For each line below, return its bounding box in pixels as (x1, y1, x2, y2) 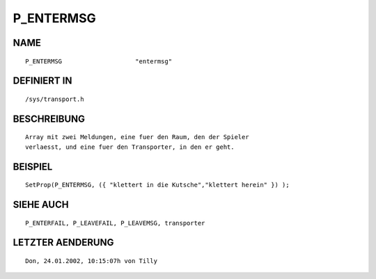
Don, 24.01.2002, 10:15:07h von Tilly (25, 257, 158, 264)
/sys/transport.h (25, 95, 84, 103)
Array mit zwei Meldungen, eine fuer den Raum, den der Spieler (25, 133, 250, 141)
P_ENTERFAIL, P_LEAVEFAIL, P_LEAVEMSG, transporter (25, 219, 205, 227)
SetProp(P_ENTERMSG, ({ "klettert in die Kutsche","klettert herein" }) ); (25, 181, 290, 189)
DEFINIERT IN (13, 75, 72, 87)
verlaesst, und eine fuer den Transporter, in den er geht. (25, 143, 235, 151)
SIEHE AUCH (13, 198, 69, 210)
